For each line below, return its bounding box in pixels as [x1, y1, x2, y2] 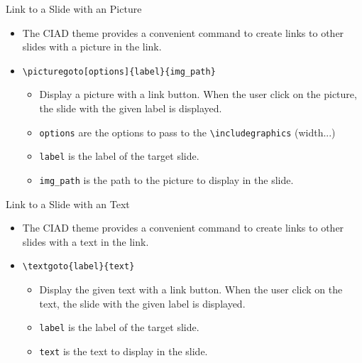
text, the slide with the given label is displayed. [39, 296, 246, 310]
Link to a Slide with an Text [6, 196, 130, 211]
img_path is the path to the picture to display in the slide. [39, 172, 294, 187]
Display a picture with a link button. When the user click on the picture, [39, 87, 357, 102]
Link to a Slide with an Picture [6, 1, 142, 16]
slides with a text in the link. [22, 234, 149, 249]
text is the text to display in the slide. [39, 343, 208, 358]
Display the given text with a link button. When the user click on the [39, 282, 343, 297]
